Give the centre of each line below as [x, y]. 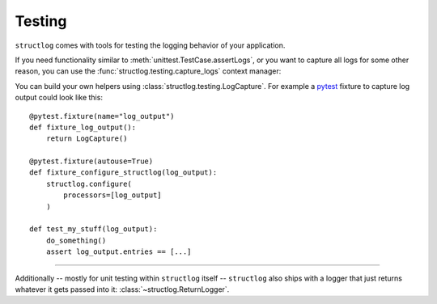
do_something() [76, 240]
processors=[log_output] [112, 195]
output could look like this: [59, 98]
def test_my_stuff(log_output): [93, 229]
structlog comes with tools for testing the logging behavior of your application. [150, 45]
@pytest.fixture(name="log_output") [102, 116]
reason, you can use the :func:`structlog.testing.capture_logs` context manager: [148, 71]
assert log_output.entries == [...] [119, 252]
